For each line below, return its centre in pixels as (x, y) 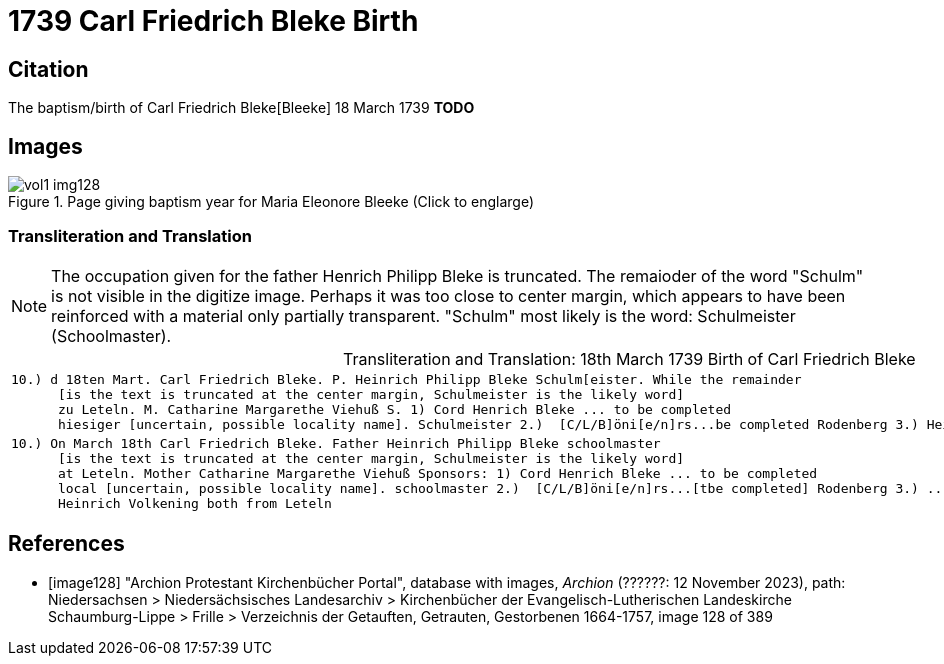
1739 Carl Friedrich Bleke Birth (213, 21)
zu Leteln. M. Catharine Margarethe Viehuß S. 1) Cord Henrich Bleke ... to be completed (394, 409)
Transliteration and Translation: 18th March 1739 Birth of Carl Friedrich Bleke (629, 358)
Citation (48, 69)
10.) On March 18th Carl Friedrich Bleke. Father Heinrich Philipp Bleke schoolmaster (336, 443)
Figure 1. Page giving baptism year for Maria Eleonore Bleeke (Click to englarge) (271, 202)
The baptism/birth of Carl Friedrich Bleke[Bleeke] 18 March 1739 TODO (241, 108)
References (66, 544)
